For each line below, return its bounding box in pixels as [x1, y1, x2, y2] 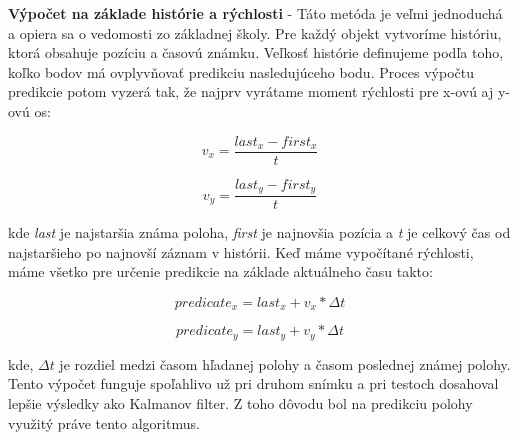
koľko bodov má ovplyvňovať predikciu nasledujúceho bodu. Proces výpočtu [8, 61, 475, 82]
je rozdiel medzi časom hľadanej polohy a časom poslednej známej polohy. [59, 353, 511, 374]
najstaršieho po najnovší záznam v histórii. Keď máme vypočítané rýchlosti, [8, 241, 474, 262]
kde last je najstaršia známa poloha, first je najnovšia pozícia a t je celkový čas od [8, 222, 511, 243]
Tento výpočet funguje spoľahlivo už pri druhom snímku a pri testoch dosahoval [8, 373, 499, 394]
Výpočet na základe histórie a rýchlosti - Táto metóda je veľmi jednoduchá [8, 3, 503, 23]
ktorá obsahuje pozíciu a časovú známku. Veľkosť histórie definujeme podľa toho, [8, 42, 504, 63]
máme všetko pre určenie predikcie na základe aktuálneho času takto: [8, 261, 433, 282]
